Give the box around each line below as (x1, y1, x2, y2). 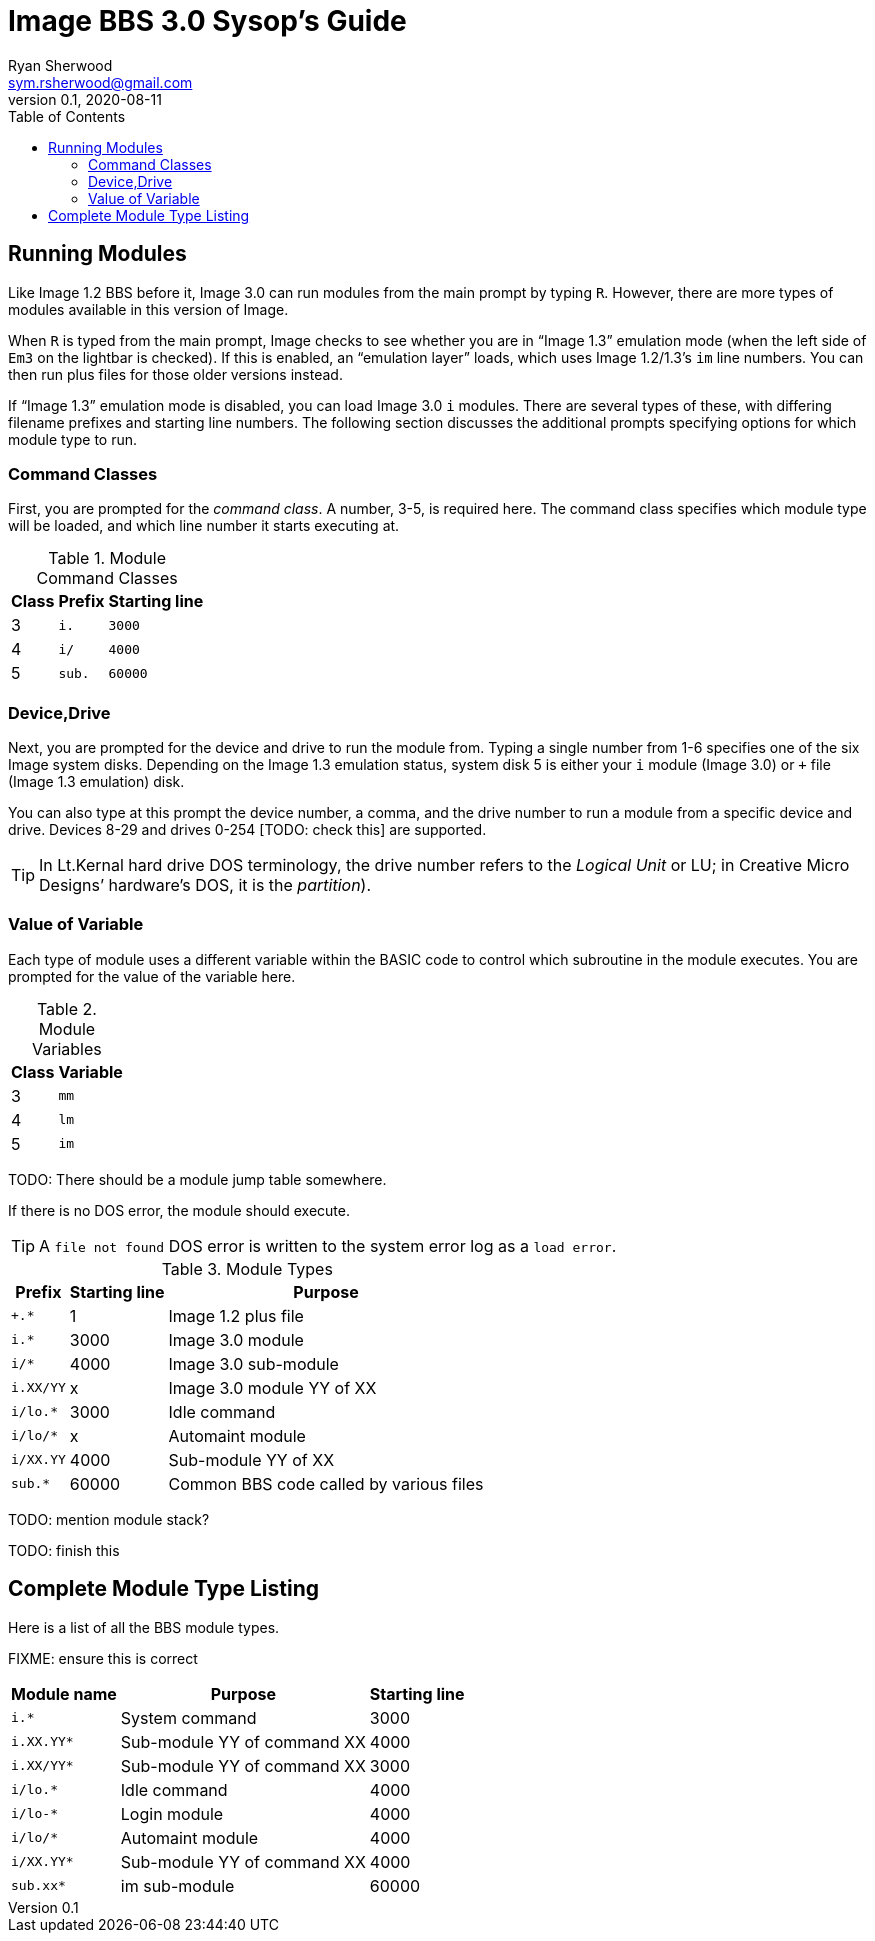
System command (120, 1707, 257, 1728)
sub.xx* (11, 1878, 66, 1894)
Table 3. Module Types (161, 1258, 333, 1279)
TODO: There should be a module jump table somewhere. (8, 1170, 387, 1188)
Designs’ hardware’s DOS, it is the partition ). (39, 875, 372, 896)
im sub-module (120, 1875, 235, 1896)
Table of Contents (8, 107, 126, 125)
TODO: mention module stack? (8, 1510, 210, 1528)
